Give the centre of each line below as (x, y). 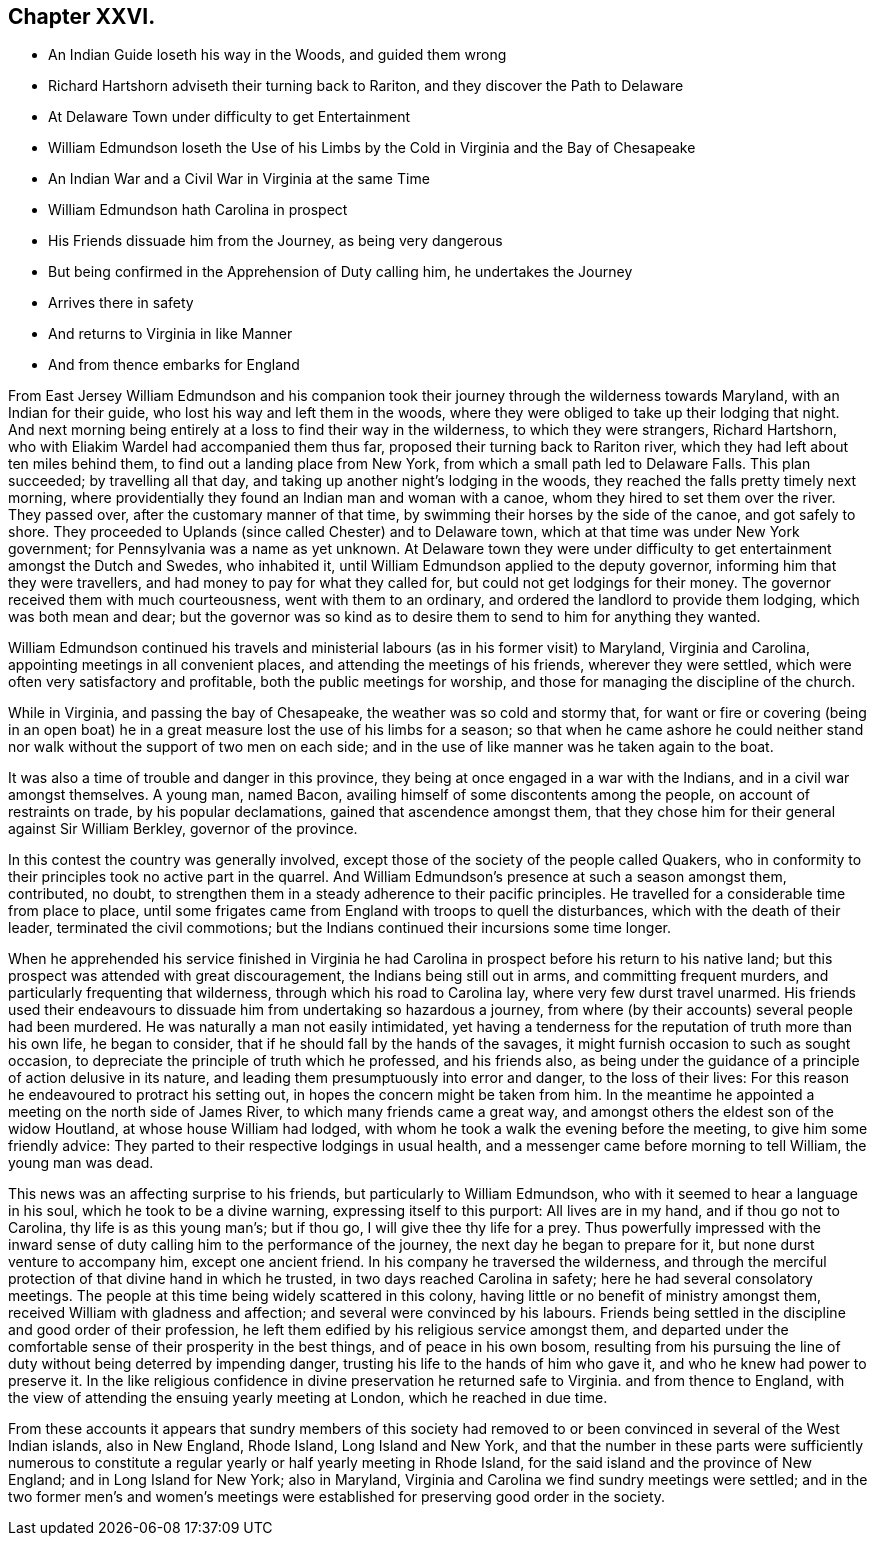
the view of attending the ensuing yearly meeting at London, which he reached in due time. (308, 1398)
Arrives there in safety (121, 303)
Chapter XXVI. (82, 16)
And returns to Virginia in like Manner (170, 334)
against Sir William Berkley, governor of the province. (183, 829)
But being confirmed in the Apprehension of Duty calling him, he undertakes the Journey (340, 272)
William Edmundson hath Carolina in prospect (198, 210)
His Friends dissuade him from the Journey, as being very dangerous (275, 241)
